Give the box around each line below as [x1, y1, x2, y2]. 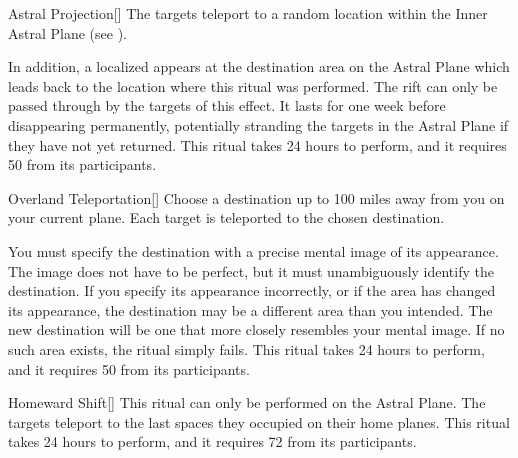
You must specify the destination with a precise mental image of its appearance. [8, 240, 499, 261]
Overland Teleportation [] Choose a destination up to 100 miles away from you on [8, 187, 505, 208]
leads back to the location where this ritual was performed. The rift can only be [8, 75, 498, 96]
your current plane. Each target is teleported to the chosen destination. [8, 207, 445, 228]
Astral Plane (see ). [8, 22, 127, 43]
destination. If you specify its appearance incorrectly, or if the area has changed [8, 280, 496, 301]
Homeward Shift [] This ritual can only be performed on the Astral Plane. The [8, 392, 486, 413]
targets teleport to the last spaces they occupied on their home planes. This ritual [8, 411, 510, 432]
